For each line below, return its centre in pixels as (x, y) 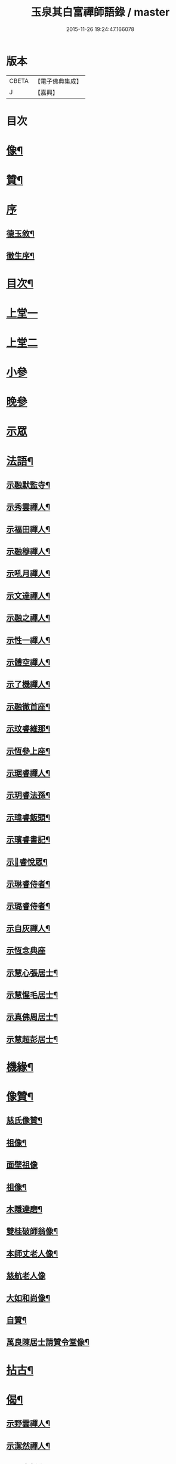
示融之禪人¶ (28, 618)
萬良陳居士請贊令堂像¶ (48, 1342)
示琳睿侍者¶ (28, 884)
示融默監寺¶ (28, 485)
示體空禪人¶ (28, 663)
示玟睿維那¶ (28, 729)
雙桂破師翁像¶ (32, 1231)
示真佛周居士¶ (32, 1017)
